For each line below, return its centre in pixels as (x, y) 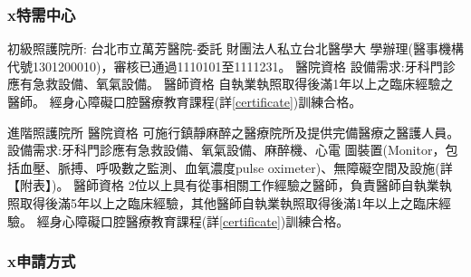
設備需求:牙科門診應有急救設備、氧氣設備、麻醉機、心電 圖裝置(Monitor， (226, 150)
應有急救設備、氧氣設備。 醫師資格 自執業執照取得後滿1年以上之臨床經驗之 (231, 84)
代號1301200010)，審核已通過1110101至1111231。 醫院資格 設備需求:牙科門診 (231, 66)
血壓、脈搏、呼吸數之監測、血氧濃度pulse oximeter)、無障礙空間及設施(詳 (236, 167)
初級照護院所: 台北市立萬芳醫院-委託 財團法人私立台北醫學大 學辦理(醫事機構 (235, 48)
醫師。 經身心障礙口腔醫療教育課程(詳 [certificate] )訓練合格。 (185, 101)
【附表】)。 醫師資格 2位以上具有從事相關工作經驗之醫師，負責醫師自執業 (223, 185)
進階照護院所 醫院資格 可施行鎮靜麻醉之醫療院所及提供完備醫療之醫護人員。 (234, 132)
